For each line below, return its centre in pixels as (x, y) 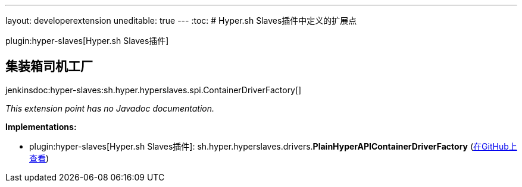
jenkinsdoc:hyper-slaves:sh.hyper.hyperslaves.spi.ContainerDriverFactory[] (154, 90)
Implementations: (41, 126)
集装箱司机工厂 (49, 66)
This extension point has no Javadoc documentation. (110, 108)
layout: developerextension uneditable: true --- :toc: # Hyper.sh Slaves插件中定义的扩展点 (181, 20)
